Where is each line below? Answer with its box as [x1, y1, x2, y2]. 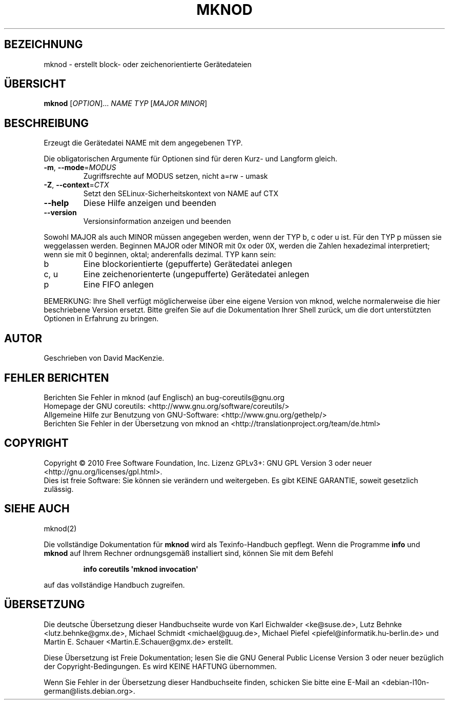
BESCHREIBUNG [4, 116, 89, 130]
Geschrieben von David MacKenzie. [44, 354, 165, 363]
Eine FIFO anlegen [83, 279, 154, 290]
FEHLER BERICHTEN [4, 371, 109, 384]
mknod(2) [44, 524, 77, 533]
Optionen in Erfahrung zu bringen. [44, 314, 159, 323]
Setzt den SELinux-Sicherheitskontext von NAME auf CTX [83, 189, 278, 198]
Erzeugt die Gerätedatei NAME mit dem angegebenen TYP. [44, 138, 243, 148]
